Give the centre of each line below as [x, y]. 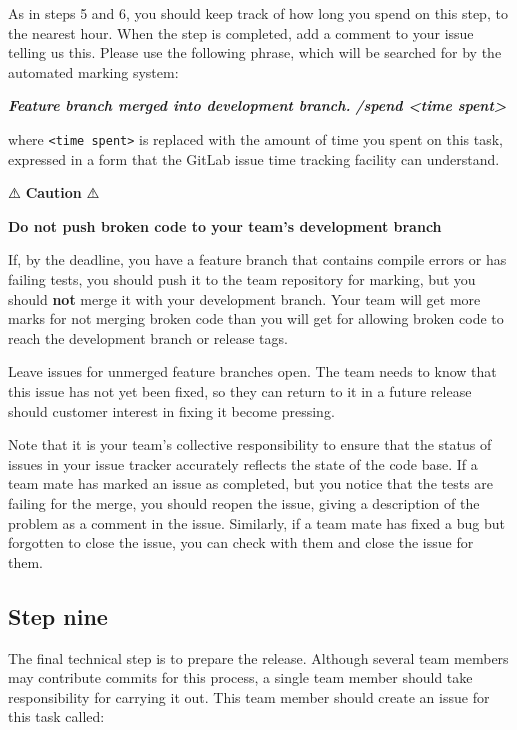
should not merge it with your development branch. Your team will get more [244, 298]
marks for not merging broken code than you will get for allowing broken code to [256, 318]
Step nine [58, 615]
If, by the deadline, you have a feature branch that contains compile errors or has [257, 259]
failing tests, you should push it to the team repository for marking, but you [242, 279]
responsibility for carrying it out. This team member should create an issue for [249, 696]
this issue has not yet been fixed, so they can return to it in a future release [240, 390]
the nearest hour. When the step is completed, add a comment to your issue [241, 32]
